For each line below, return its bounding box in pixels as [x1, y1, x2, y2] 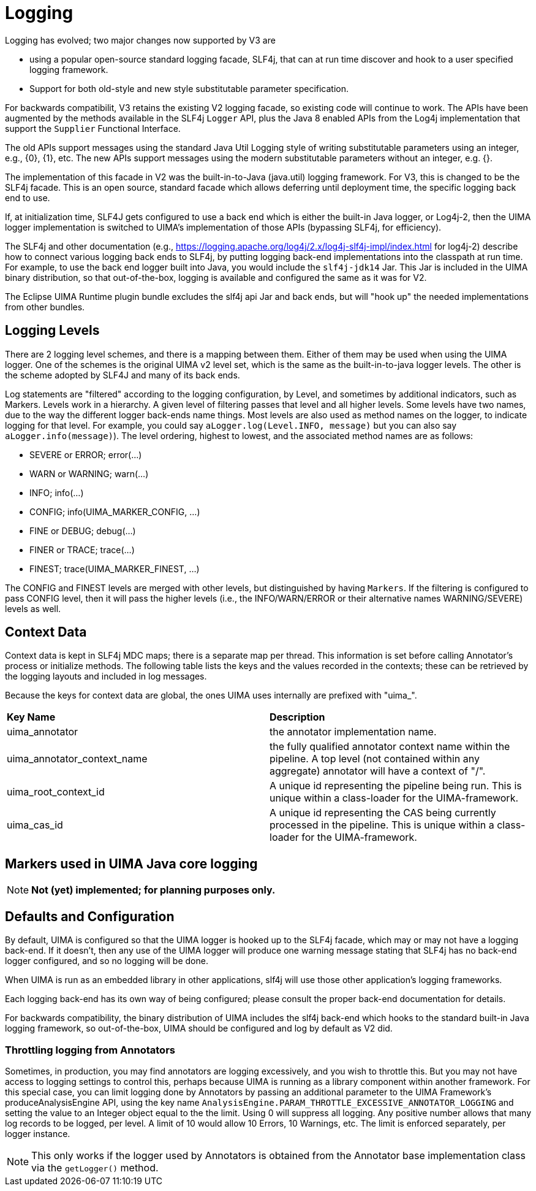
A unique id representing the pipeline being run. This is [270, 779, 522, 792]
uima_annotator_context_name [7, 753, 148, 765]
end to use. [5, 192, 50, 203]
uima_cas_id [7, 819, 63, 832]
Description [270, 711, 325, 724]
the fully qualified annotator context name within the [270, 740, 510, 753]
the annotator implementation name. [270, 726, 437, 738]
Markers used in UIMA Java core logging [5, 856, 258, 871]
